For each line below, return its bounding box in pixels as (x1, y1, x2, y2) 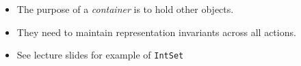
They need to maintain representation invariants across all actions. (16, 24, 296, 39)
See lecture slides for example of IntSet (16, 48, 184, 62)
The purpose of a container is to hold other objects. (16, 2, 234, 16)
